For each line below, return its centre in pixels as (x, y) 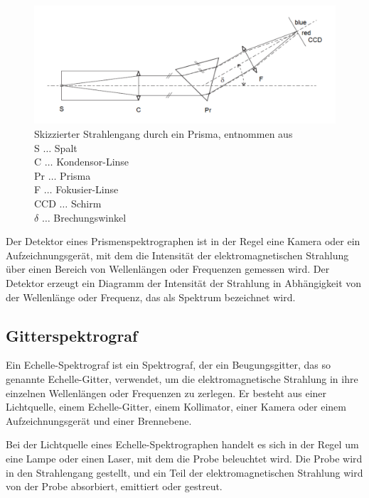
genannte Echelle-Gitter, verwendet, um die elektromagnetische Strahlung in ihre (182, 378)
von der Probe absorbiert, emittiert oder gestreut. (114, 486)
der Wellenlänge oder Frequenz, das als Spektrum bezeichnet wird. (151, 297)
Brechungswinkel (90, 217)
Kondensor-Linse (93, 162)
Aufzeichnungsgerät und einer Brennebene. (99, 420)
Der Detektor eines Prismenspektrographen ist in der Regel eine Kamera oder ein (183, 241)
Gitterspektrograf (72, 335)
